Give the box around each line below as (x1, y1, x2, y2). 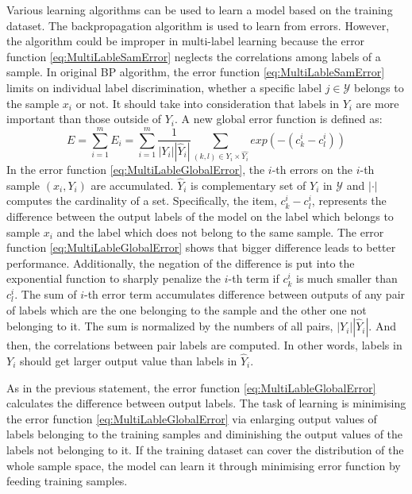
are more (356, 95, 399, 111)
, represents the (311, 192, 387, 209)
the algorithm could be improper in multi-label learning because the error (6, 33, 365, 49)
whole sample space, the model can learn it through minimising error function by (6, 457, 401, 473)
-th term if (228, 270, 279, 287)
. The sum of (14, 285, 77, 302)
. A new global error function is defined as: (175, 110, 383, 127)
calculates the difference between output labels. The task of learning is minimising (6, 395, 406, 411)
